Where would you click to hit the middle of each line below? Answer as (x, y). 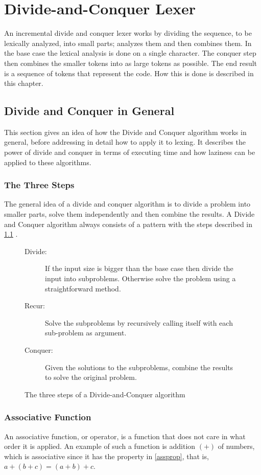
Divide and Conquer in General (89, 111)
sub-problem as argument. (86, 333)
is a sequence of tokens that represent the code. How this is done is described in (129, 73)
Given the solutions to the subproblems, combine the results (139, 367)
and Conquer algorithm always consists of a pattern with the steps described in (128, 224)
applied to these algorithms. (48, 162)
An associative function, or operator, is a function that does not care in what (125, 436)
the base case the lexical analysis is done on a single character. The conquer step (130, 53)
